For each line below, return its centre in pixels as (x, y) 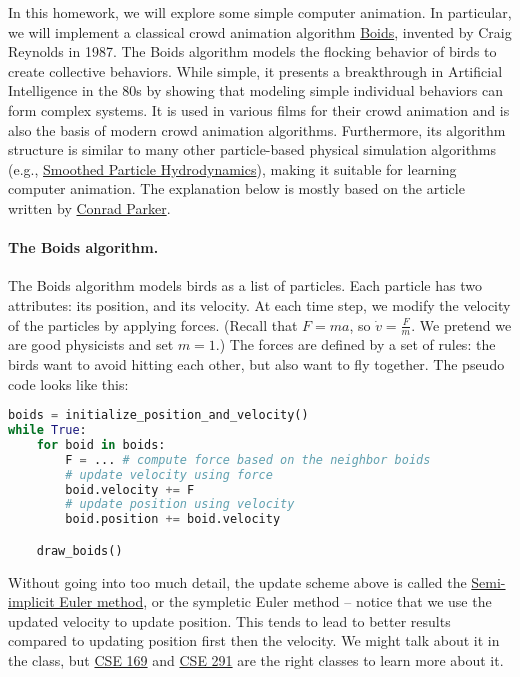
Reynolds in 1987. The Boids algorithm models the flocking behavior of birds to (252, 51)
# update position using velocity (180, 504)
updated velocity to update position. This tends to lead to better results (229, 620)
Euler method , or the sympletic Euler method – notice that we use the (275, 601)
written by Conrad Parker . (89, 207)
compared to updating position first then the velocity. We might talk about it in (254, 640)
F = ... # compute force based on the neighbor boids (248, 459)
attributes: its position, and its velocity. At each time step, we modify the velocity (259, 304)
